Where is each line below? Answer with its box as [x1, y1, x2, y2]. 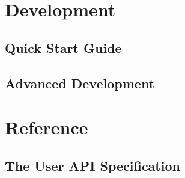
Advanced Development [5, 73, 155, 92]
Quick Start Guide [5, 38, 122, 57]
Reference [5, 115, 88, 140]
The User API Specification [5, 156, 180, 174]
